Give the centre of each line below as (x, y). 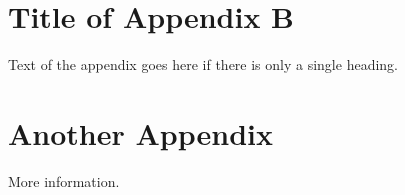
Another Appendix (140, 132)
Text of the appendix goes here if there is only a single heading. (203, 64)
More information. (64, 180)
